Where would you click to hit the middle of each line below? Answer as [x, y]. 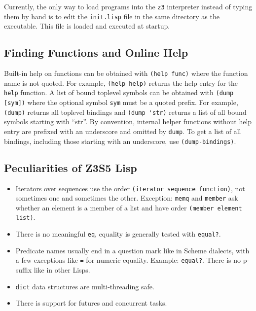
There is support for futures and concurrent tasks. [91, 303]
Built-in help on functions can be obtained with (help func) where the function [126, 73]
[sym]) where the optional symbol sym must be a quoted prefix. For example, [121, 102]
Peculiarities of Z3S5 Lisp [71, 167]
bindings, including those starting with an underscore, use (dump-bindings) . [120, 141]
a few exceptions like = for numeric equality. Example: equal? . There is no [128, 260]
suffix [24, 270]
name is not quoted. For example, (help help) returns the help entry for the [121, 83]
